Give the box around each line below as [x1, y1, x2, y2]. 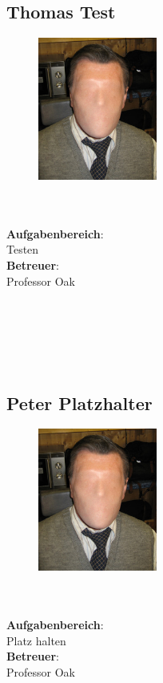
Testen [6, 241, 39, 258]
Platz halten [6, 632, 66, 648]
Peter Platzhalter [6, 390, 153, 415]
